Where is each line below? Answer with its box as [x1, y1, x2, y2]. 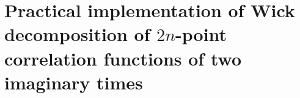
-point [175, 21, 227, 47]
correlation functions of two [4, 45, 241, 70]
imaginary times [4, 69, 143, 94]
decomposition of [4, 21, 150, 47]
